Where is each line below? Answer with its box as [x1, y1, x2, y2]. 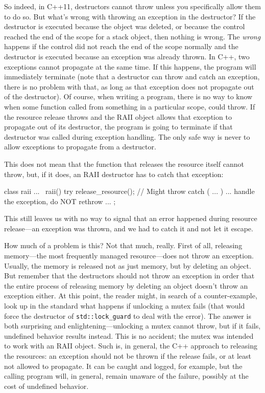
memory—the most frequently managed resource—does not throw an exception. [4, 250, 254, 261]
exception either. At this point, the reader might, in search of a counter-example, [4, 290, 257, 301]
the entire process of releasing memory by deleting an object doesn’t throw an [4, 280, 248, 291]
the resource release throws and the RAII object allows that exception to [4, 111, 232, 122]
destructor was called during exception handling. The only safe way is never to [4, 131, 250, 142]
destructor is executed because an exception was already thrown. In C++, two [4, 51, 250, 61]
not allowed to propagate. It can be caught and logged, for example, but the [4, 360, 243, 371]
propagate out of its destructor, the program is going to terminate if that [4, 121, 233, 132]
